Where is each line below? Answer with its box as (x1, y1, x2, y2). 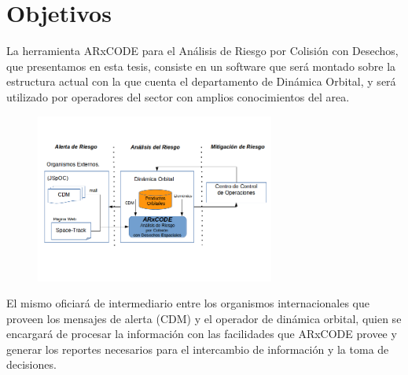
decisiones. (6, 356, 57, 373)
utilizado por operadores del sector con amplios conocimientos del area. (6, 88, 350, 105)
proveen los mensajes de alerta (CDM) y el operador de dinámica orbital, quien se (6, 310, 402, 326)
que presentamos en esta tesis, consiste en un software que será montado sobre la (6, 57, 396, 74)
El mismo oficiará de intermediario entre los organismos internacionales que (6, 295, 370, 311)
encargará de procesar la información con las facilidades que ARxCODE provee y (6, 325, 397, 342)
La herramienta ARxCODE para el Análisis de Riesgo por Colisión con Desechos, (6, 42, 399, 59)
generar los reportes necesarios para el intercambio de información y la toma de (6, 340, 389, 357)
